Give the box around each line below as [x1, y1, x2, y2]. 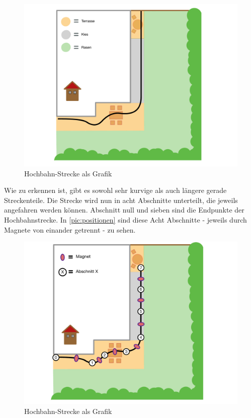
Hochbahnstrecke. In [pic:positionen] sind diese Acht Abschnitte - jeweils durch [4, 214, 247, 225]
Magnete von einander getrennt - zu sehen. [4, 224, 136, 235]
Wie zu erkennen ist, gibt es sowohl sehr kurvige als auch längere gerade [4, 185, 227, 195]
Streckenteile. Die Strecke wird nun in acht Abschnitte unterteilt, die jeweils [4, 194, 238, 205]
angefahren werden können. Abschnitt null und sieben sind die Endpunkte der [4, 204, 244, 215]
